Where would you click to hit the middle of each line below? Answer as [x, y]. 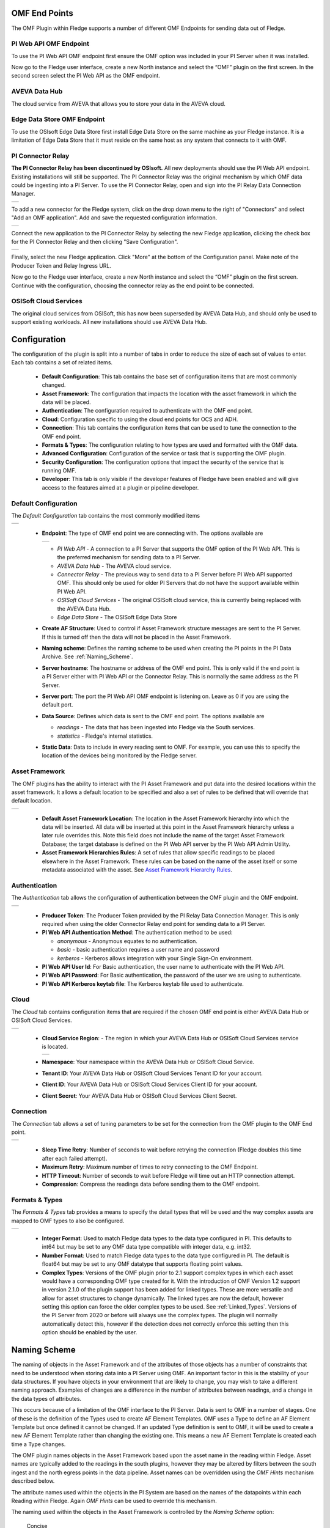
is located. [55, 1046]
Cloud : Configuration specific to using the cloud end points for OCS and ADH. [140, 419]
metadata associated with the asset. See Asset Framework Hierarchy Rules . [137, 870]
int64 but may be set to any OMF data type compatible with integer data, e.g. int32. [147, 1247]
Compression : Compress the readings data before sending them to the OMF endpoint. [151, 1184]
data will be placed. [66, 402]
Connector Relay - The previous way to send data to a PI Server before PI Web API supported [175, 574]
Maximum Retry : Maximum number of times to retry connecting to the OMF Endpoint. [150, 1167]
